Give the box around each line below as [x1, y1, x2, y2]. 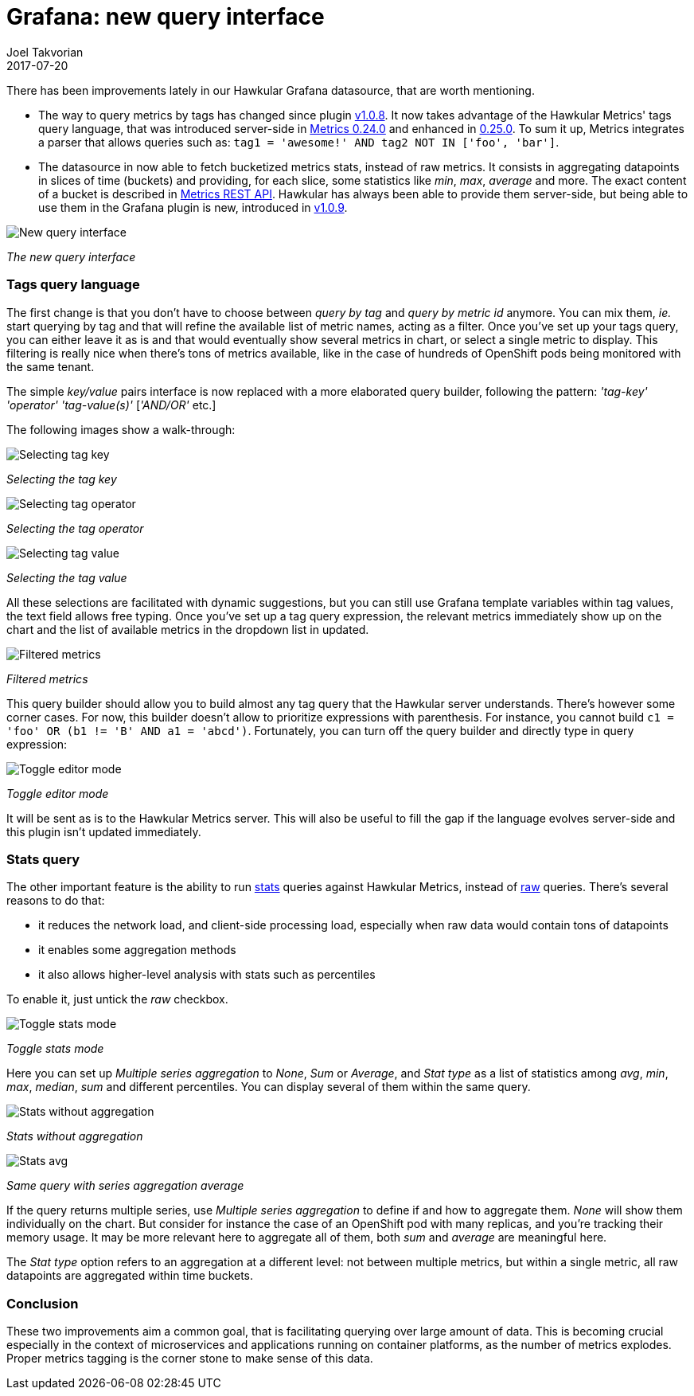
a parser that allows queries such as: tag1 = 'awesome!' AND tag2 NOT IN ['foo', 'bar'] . [38, 135, 559, 149]
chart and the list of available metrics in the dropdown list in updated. [6, 622, 369, 636]
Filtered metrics [6, 671, 88, 686]
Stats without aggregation [6, 1129, 143, 1144]
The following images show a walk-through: [6, 422, 236, 436]
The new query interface [6, 249, 136, 264]
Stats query [6, 851, 80, 867]
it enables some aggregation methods [38, 943, 236, 957]
